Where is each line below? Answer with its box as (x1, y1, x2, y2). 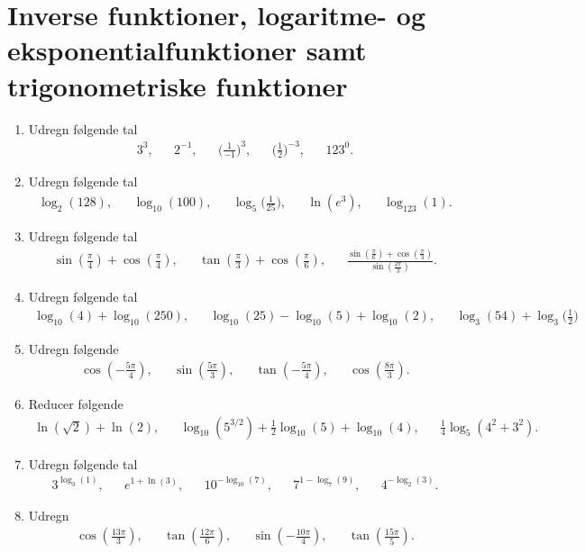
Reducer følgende (28, 394, 123, 412)
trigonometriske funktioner (7, 67, 348, 104)
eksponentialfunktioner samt (7, 32, 367, 68)
